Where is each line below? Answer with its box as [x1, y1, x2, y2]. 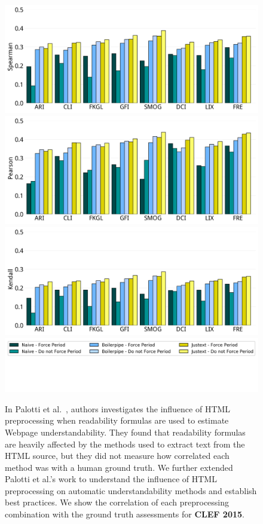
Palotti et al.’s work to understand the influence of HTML [5, 473, 217, 485]
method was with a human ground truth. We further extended [5, 461, 233, 473]
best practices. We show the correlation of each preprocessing [5, 496, 230, 508]
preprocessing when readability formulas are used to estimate [5, 414, 229, 427]
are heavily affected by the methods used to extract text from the [5, 437, 245, 450]
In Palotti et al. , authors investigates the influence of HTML [5, 402, 231, 415]
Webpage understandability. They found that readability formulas [5, 425, 246, 438]
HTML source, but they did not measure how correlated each [5, 449, 230, 462]
